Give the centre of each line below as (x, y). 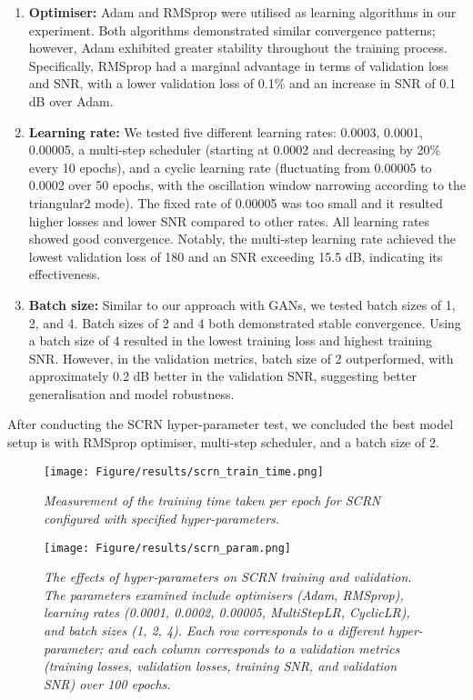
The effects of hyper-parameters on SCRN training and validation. (228, 577)
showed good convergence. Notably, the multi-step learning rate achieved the (242, 239)
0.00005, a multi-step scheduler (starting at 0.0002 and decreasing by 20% (235, 150)
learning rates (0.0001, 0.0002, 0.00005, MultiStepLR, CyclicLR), (227, 612)
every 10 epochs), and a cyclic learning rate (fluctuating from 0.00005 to (230, 167)
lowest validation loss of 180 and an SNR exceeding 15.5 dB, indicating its (236, 256)
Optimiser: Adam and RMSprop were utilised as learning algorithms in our (242, 12)
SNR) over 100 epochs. (107, 683)
